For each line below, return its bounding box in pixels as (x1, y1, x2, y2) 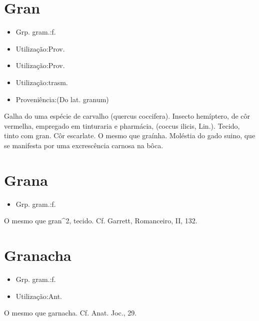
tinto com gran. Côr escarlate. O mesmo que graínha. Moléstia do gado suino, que (4, 130, 255, 141)
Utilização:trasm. (15, 77, 68, 87)
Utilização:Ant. (15, 290, 62, 301)
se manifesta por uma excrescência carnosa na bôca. (4, 140, 163, 150)
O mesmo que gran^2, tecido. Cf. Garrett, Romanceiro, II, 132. (4, 215, 197, 226)
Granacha (4, 244, 71, 265)
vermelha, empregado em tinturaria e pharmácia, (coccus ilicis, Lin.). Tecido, (4, 120, 240, 131)
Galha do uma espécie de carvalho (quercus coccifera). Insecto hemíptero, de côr (4, 111, 250, 121)
